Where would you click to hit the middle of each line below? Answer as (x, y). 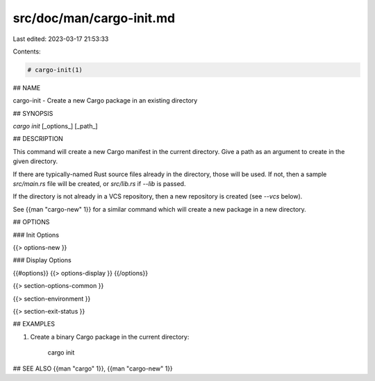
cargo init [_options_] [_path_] (55, 126)
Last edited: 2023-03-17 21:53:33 (61, 39)
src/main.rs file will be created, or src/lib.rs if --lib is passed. (99, 184)
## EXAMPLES (34, 324)
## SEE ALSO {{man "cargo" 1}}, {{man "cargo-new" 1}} (93, 369)
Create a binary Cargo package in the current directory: (110, 337)
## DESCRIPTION (38, 139)
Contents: (27, 51)
